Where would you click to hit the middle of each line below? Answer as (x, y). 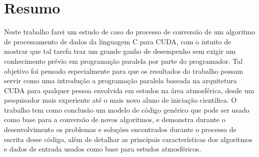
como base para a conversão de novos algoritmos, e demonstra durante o (115, 119)
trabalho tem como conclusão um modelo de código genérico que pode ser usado (127, 109)
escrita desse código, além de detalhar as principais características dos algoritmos (128, 139)
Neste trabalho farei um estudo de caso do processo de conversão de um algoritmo (130, 32)
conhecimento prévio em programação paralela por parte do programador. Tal (123, 61)
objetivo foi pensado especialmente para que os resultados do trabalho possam (124, 71)
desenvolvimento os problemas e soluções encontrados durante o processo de (120, 129)
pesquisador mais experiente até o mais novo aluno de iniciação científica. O (120, 100)
